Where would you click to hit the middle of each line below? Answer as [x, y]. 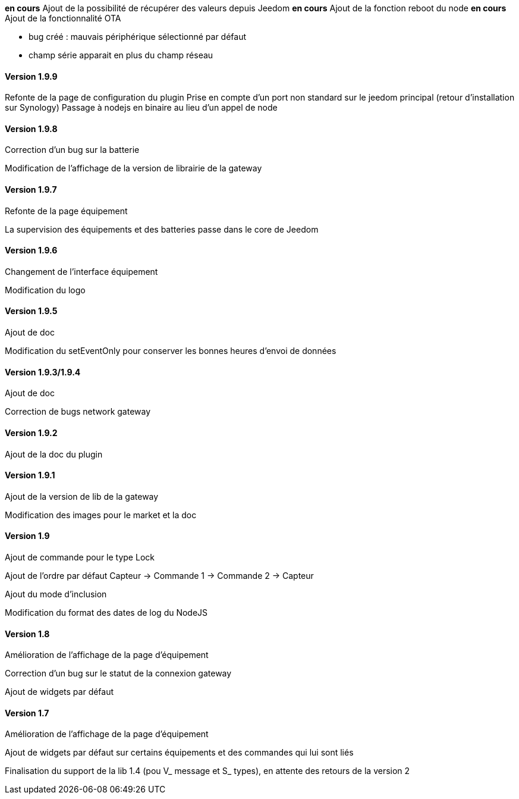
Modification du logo [45, 290]
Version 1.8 [27, 634]
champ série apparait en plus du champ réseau [121, 55]
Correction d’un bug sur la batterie [72, 150]
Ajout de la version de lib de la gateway [82, 496]
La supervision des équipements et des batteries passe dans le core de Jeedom [162, 229]
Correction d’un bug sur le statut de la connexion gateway [118, 673]
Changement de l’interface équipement [81, 271]
